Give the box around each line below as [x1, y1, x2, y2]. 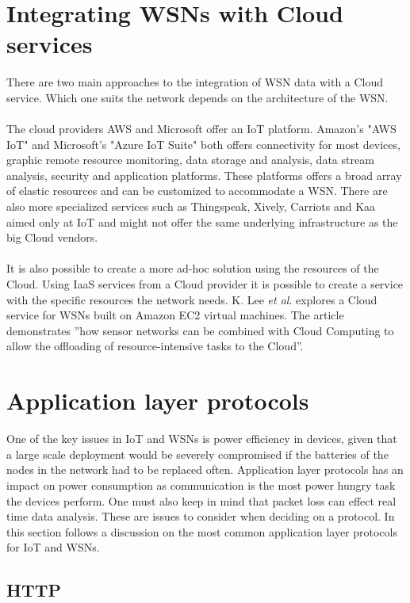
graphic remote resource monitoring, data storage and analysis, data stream [6, 151, 374, 168]
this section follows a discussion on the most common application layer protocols [6, 523, 397, 540]
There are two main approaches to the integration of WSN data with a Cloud [6, 74, 384, 90]
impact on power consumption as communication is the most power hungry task [6, 476, 396, 493]
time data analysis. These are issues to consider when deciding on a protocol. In [6, 508, 395, 525]
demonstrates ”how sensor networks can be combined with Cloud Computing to [6, 322, 394, 338]
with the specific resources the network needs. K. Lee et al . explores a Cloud [6, 291, 377, 307]
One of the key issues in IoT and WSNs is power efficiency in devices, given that [6, 430, 397, 447]
